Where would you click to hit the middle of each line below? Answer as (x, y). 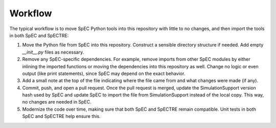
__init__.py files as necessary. (53, 52)
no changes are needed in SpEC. (57, 102)
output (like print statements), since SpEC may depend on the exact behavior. (104, 73)
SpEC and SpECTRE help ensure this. (61, 116)
